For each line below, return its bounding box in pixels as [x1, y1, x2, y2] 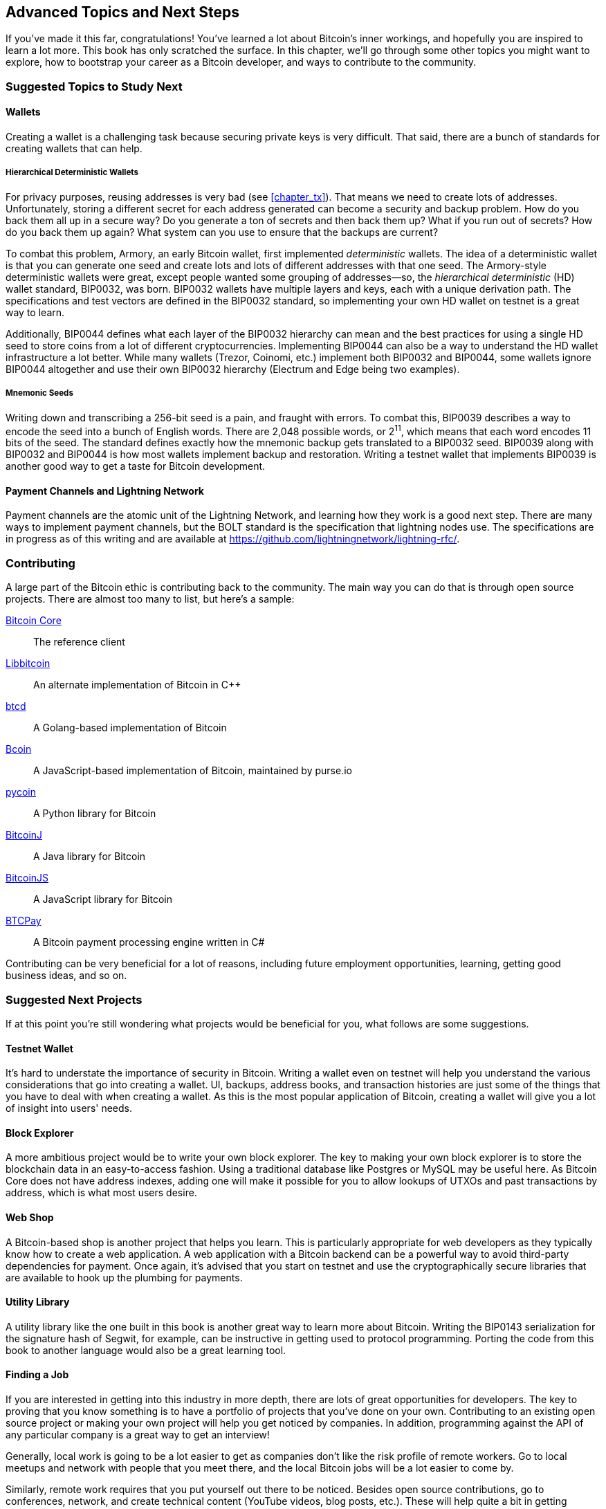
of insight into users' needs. [6, 1102, 132, 1115]
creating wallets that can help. [6, 143, 143, 155]
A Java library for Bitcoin [33, 850, 146, 863]
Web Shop [6, 1211, 54, 1223]
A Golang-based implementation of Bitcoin [33, 722, 227, 734]
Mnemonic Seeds [6, 388, 73, 399]
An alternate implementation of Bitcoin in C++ [33, 679, 241, 691]
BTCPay [6, 915, 42, 927]
